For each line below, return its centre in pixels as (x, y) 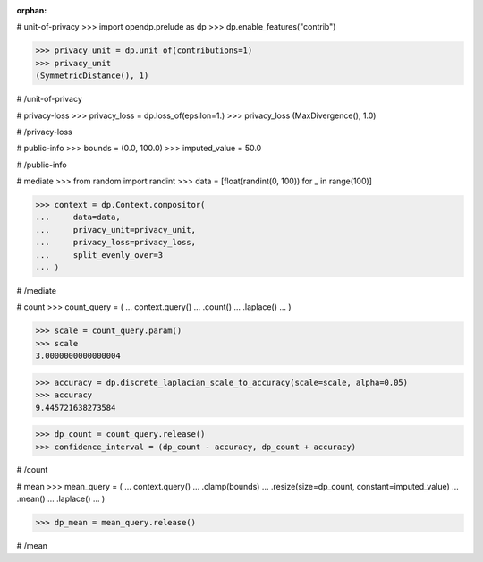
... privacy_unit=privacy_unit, (116, 230)
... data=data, (78, 217)
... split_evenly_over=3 (99, 255)
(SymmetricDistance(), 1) (92, 76)
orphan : (32, 10)
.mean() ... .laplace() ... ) (61, 499)
